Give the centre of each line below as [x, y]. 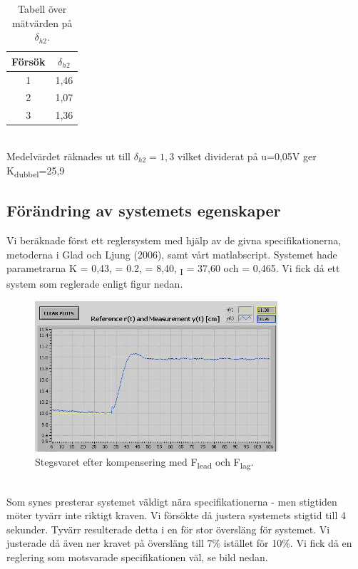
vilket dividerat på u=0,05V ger [247, 156]
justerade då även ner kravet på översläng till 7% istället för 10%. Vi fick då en [179, 543]
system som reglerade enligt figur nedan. [95, 284]
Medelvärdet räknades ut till [69, 156]
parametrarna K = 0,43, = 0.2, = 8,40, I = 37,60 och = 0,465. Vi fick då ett [173, 269]
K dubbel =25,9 [36, 171]
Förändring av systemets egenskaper [144, 210]
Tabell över [42, 9]
